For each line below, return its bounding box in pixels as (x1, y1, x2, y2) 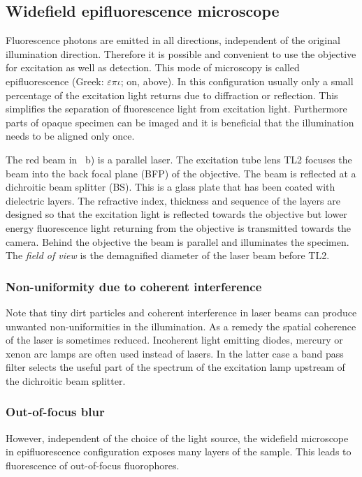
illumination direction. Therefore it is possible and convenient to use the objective (6, 46, 356, 61)
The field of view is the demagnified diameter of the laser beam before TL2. (6, 248, 330, 263)
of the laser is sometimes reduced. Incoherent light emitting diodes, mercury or (6, 332, 343, 347)
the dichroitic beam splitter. (6, 373, 126, 388)
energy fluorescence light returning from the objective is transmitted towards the (6, 220, 352, 235)
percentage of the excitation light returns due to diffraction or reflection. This (6, 87, 338, 102)
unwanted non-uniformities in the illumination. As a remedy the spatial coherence (6, 318, 356, 333)
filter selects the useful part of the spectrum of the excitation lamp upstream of (6, 360, 345, 374)
